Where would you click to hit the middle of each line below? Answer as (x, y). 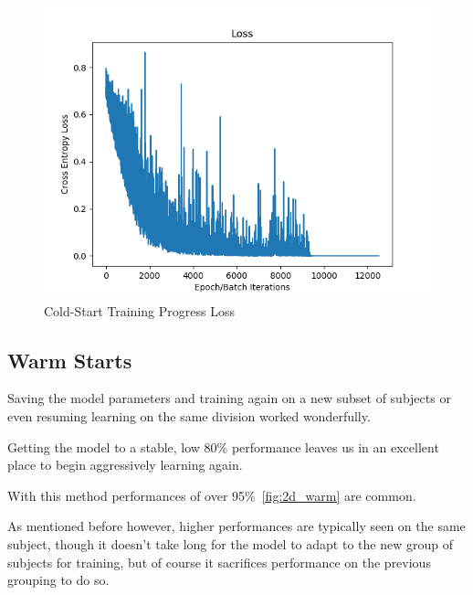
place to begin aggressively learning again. (125, 465)
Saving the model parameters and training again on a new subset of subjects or (229, 398)
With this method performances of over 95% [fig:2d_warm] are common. (212, 495)
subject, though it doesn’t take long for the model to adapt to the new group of (230, 543)
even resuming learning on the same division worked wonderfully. (189, 415)
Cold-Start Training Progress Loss (139, 310)
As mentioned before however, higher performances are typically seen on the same (236, 526)
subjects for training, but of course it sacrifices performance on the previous (219, 562)
